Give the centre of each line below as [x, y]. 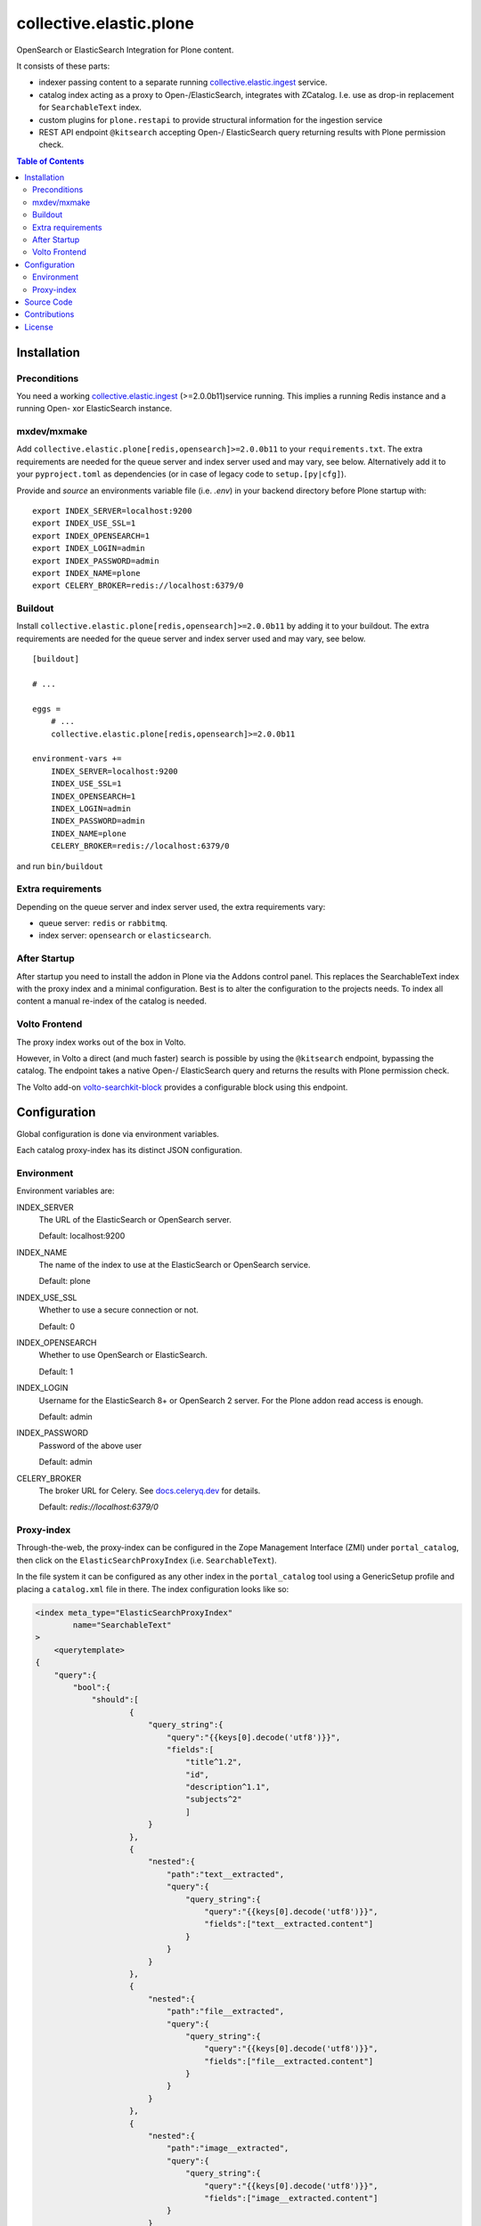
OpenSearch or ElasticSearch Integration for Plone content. [125, 50]
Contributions [49, 314]
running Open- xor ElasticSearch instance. [94, 409]
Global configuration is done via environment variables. [118, 1133]
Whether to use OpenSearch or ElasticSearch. [123, 1355]
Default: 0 [57, 1326]
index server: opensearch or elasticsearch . [125, 936]
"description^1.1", [228, 1787]
